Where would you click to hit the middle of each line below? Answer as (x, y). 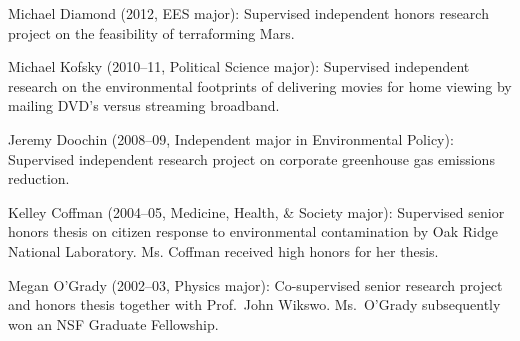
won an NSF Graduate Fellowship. (113, 323)
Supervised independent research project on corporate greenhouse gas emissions (251, 158)
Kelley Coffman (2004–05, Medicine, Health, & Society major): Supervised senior (256, 211)
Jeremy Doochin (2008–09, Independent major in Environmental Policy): (231, 138)
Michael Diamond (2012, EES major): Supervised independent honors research (248, 13)
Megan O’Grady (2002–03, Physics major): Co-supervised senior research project (255, 284)
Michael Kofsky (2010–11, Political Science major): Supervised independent (239, 66)
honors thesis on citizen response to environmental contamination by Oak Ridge (253, 231)
